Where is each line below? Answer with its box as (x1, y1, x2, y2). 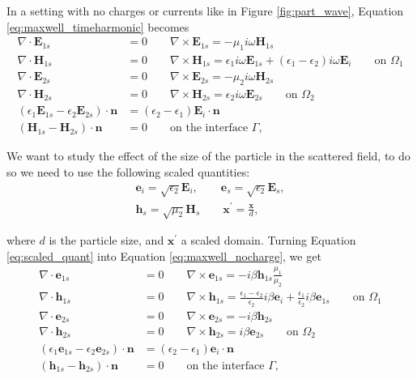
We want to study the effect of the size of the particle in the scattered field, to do (6, 147, 411, 164)
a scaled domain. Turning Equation (181, 232, 356, 249)
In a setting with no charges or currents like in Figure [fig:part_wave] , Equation (6, 2, 404, 19)
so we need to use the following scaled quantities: (6, 164, 250, 181)
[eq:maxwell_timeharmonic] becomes (6, 18, 189, 35)
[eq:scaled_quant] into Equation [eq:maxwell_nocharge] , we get (6, 247, 321, 264)
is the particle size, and (49, 232, 164, 249)
